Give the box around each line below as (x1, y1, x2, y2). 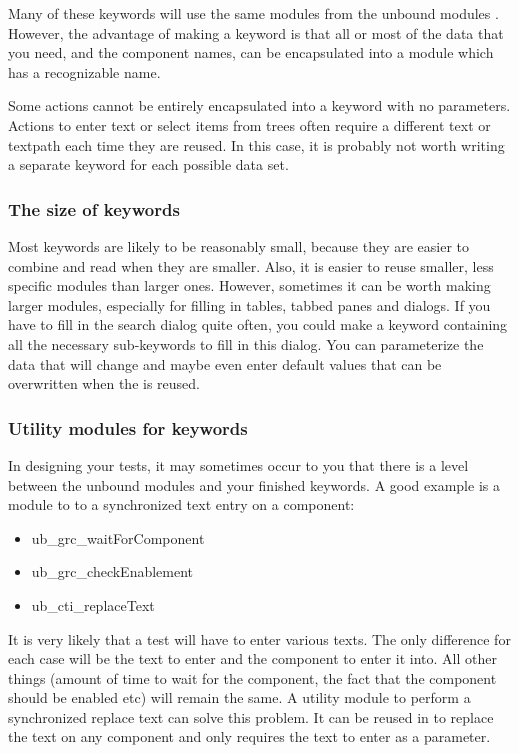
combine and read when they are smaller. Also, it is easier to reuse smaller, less (8, 255, 494, 276)
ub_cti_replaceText (31, 594, 155, 615)
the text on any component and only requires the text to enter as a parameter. (8, 726, 491, 747)
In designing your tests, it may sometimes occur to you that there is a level (8, 454, 469, 475)
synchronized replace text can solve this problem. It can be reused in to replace (8, 706, 494, 727)
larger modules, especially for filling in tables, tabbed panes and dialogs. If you (8, 294, 491, 315)
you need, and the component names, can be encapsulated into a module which (8, 42, 494, 63)
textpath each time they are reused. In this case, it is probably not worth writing (8, 134, 505, 155)
